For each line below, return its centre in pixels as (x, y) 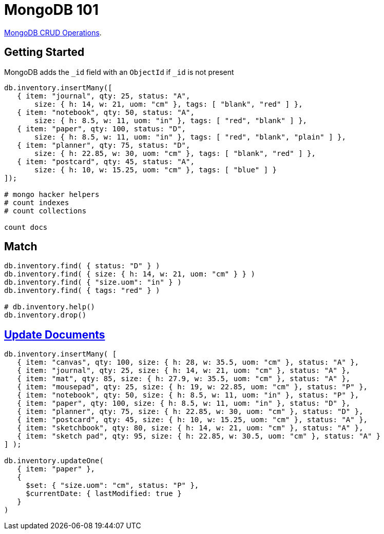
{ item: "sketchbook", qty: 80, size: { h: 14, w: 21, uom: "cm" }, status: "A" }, (190, 428)
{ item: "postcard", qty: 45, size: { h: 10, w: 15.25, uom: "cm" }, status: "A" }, (193, 420)
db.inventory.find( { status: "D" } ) (82, 266)
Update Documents (55, 334)
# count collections (45, 211)
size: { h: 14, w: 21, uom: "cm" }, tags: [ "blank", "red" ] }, (169, 104)
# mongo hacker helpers (52, 194)
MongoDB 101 (51, 10)
